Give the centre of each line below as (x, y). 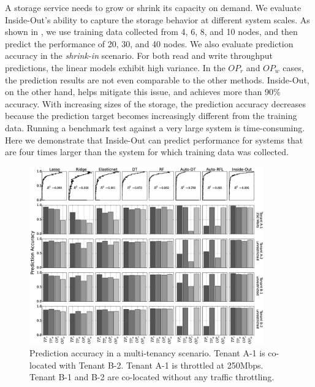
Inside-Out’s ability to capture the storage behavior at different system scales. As (157, 19)
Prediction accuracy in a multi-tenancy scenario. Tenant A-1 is (147, 353)
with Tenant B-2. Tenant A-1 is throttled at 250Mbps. (161, 365)
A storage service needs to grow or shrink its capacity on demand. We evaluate (153, 7)
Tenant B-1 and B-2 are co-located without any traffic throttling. (152, 377)
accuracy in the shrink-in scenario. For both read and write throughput (139, 56)
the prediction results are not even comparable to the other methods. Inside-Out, (157, 79)
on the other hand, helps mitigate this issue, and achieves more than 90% (143, 92)
